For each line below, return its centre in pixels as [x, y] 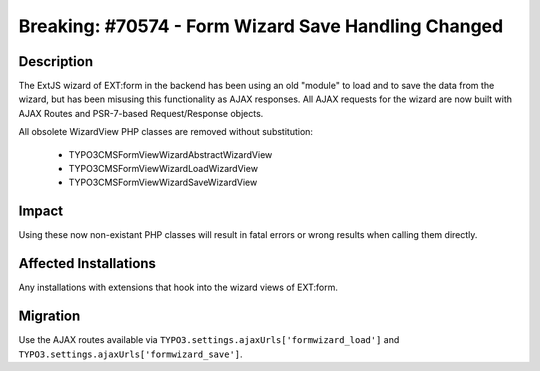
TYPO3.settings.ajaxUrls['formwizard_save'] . [131, 354]
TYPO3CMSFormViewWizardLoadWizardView [163, 169]
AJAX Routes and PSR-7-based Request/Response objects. [141, 113]
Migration [49, 316]
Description [56, 61]
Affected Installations [87, 263]
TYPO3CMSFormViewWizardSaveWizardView [163, 182]
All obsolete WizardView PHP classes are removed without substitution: [166, 132]
